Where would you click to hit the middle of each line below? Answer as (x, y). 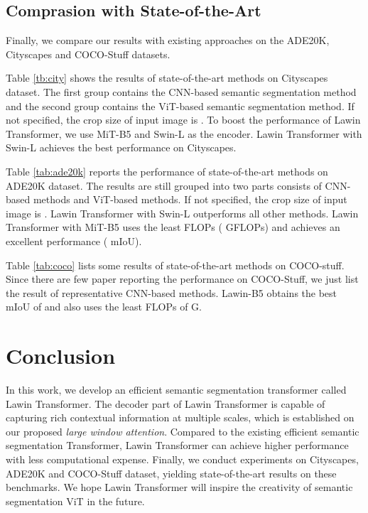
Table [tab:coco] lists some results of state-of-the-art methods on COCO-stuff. (175, 265)
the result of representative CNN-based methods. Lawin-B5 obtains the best (172, 292)
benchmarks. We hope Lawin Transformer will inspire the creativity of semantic (179, 487)
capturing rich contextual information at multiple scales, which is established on (180, 417)
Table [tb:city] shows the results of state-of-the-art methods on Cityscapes (167, 78)
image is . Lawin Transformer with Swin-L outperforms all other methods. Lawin (182, 213)
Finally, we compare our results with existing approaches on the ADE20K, (168, 40)
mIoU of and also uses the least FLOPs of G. (104, 307)
